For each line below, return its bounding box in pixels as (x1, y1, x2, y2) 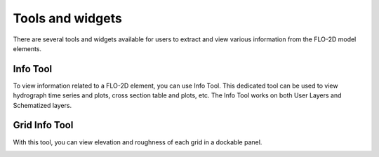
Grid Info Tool (13, 119, 74, 131)
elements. (13, 44, 42, 53)
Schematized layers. (13, 101, 72, 109)
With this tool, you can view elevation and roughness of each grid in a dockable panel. (13, 137, 262, 146)
